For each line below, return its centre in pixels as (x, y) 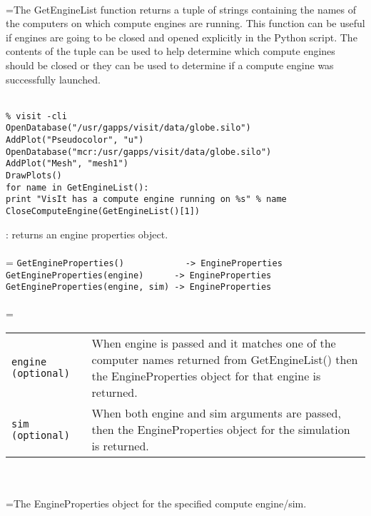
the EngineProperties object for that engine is (206, 376)
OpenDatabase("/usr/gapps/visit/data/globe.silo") (128, 128)
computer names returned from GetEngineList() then (225, 359)
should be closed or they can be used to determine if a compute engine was (170, 65)
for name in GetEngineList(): (77, 187)
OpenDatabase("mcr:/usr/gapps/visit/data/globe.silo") (139, 152)
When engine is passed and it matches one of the (214, 343)
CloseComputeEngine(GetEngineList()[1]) (103, 211)
